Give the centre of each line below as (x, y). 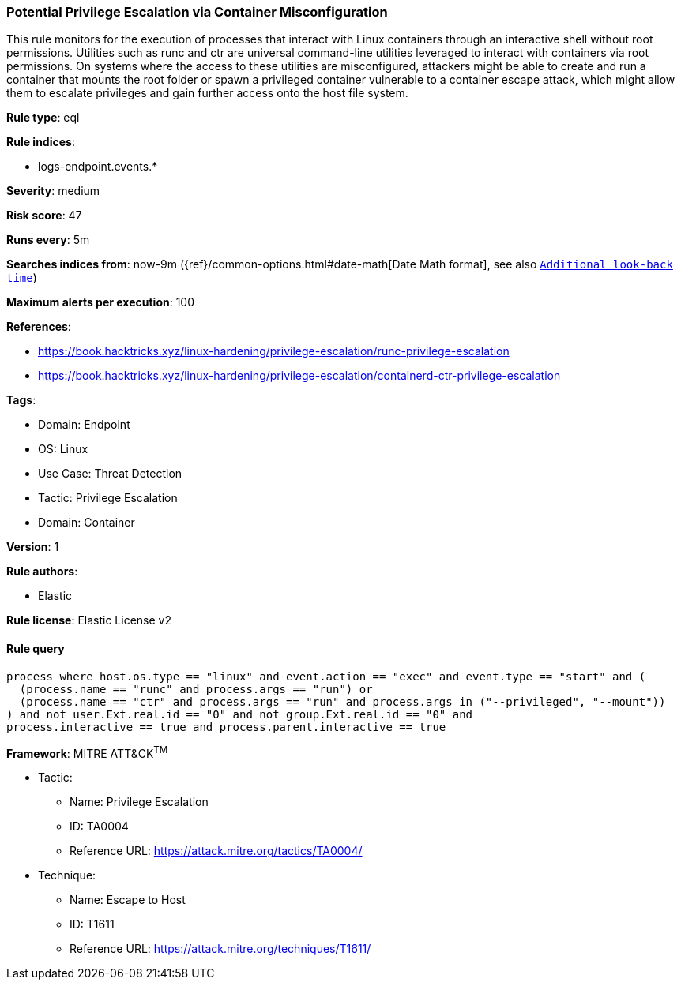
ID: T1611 (92, 924)
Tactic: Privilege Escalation (108, 498)
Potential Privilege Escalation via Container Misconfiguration (197, 12)
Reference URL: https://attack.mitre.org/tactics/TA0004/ (216, 851)
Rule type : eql (43, 118)
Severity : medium (53, 191)
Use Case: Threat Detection (110, 474)
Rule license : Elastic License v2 (89, 620)
